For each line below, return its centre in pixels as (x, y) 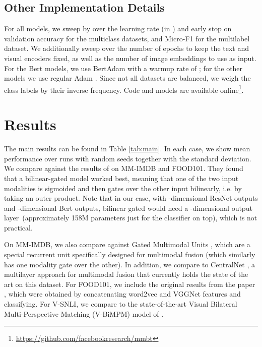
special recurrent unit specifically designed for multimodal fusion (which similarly (130, 254)
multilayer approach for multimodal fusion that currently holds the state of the (126, 274)
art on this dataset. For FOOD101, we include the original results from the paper (130, 284)
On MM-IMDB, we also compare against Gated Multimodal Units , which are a (127, 244)
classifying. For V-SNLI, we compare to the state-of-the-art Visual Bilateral (121, 304)
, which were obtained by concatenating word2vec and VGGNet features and (122, 294)
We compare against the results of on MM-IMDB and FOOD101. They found (124, 168)
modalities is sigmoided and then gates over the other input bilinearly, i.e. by (123, 188)
